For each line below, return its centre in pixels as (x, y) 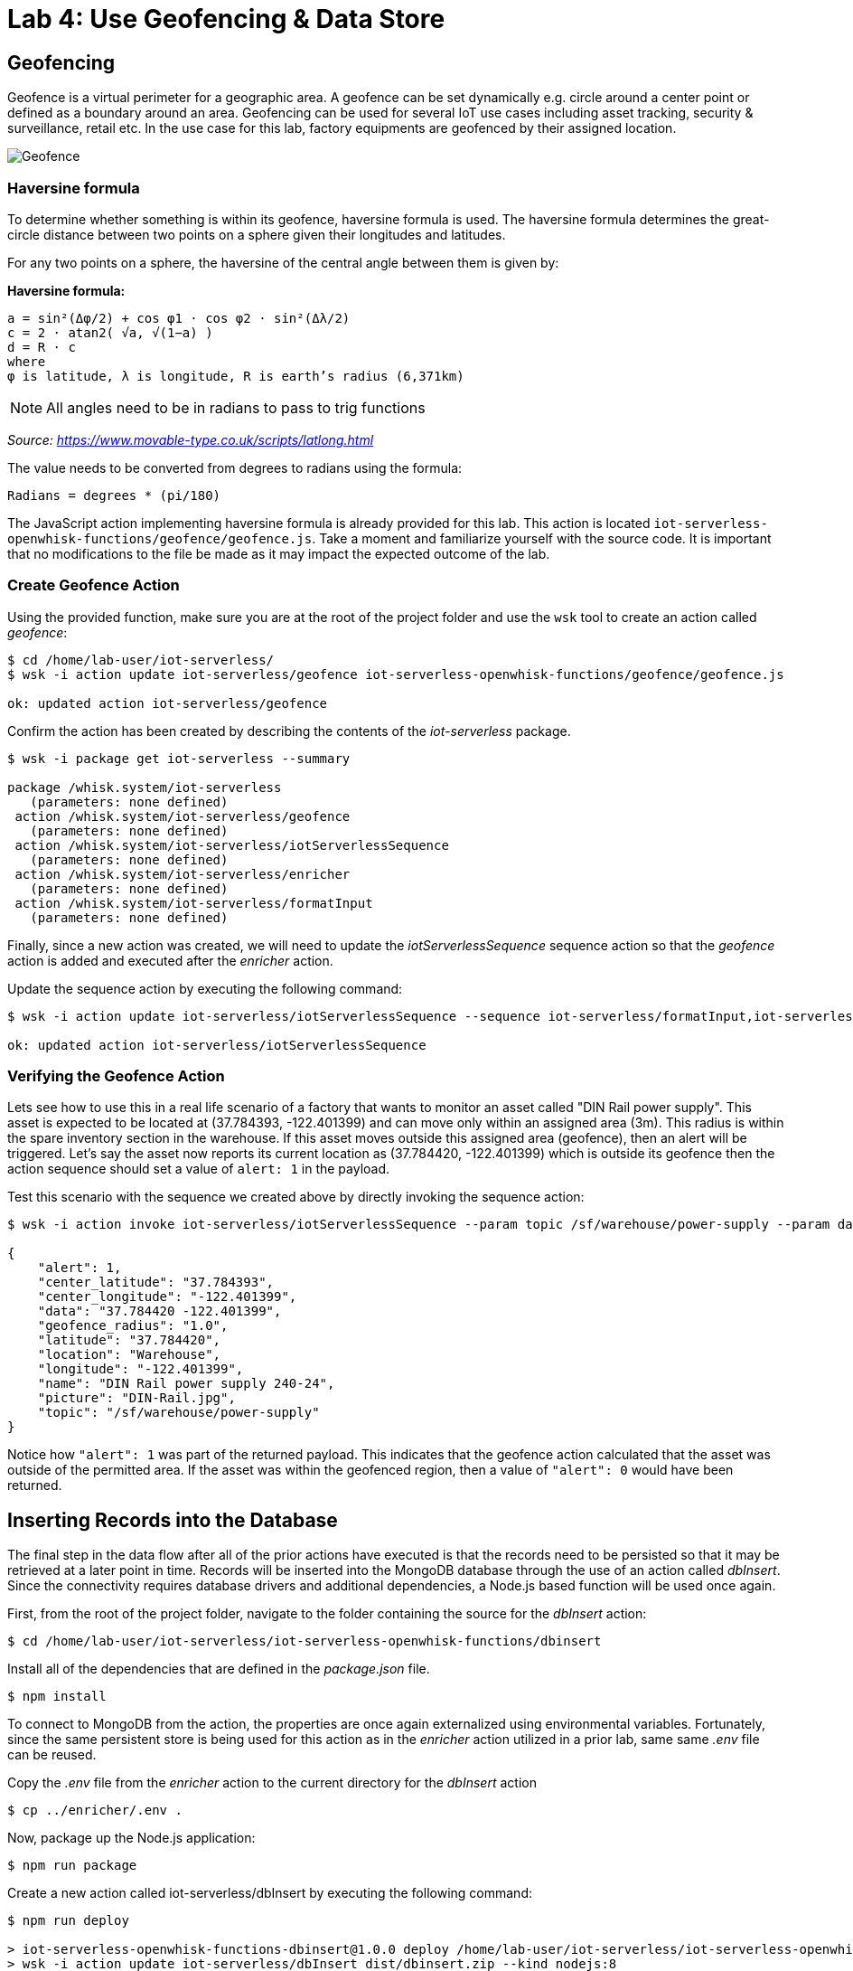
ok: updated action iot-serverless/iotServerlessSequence (217, 1045)
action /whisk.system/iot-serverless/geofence (183, 816)
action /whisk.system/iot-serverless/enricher (183, 874)
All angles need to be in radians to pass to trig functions (236, 407)
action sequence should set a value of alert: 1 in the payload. (199, 1169)
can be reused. (52, 1755)
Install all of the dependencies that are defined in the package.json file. (219, 1669)
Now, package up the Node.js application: (131, 1838)
